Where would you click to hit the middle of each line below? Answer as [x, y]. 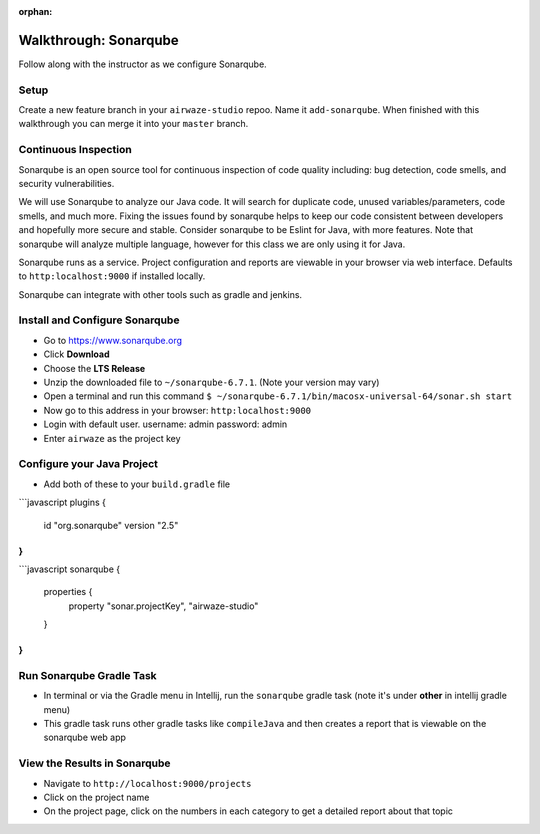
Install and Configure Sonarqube [99, 320]
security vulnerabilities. [66, 183]
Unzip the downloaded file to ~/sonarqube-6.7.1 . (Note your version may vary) [211, 382]
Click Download [76, 354]
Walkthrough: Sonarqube [98, 40]
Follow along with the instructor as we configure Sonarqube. [142, 64]
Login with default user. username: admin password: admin [165, 424]
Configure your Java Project [88, 464]
